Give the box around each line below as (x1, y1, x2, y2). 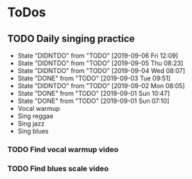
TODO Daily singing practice (7, 33, 135, 45)
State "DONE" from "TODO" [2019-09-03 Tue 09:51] (17, 74, 171, 82)
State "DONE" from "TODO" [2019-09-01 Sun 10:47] (17, 89, 170, 97)
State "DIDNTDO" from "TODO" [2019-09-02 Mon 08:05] (17, 82, 186, 89)
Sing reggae (17, 112, 54, 120)
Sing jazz (17, 119, 45, 128)
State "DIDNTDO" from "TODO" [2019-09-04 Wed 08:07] (17, 67, 186, 75)
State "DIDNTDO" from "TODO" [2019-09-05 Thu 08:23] (17, 59, 183, 67)
